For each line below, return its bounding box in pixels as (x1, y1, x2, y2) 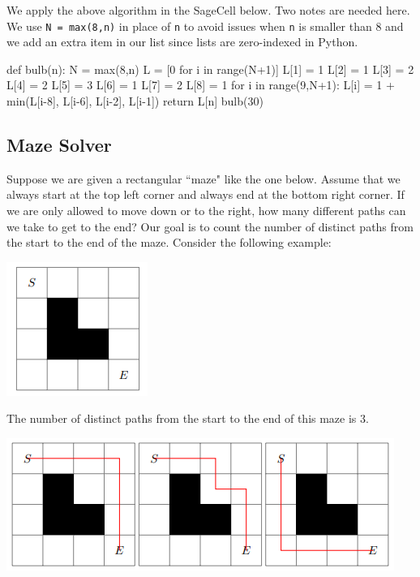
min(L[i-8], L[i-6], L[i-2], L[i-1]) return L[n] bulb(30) (6, 93, 264, 110)
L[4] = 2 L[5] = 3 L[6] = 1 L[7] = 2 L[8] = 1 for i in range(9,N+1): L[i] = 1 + (6, 76, 395, 93)
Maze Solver (6, 132, 112, 157)
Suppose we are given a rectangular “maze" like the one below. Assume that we (6, 170, 401, 187)
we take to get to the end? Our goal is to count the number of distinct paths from (6, 217, 414, 235)
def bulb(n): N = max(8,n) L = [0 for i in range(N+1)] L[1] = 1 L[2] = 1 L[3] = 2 (6, 60, 414, 77)
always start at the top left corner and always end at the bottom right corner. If (6, 186, 405, 203)
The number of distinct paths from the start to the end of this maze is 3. (6, 410, 369, 427)
